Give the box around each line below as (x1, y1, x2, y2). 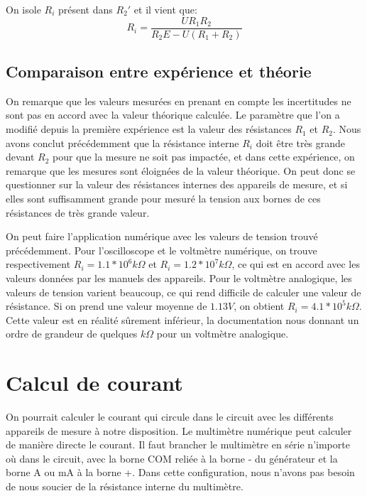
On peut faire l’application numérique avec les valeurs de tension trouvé (6, 229, 318, 244)
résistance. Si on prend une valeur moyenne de (6, 298, 207, 313)
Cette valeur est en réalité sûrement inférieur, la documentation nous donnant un (6, 312, 359, 327)
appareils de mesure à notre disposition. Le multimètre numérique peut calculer (6, 423, 352, 438)
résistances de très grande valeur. (6, 205, 150, 220)
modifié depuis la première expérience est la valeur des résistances (6, 122, 292, 136)
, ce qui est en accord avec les (231, 257, 360, 271)
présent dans (58, 2, 113, 16)
